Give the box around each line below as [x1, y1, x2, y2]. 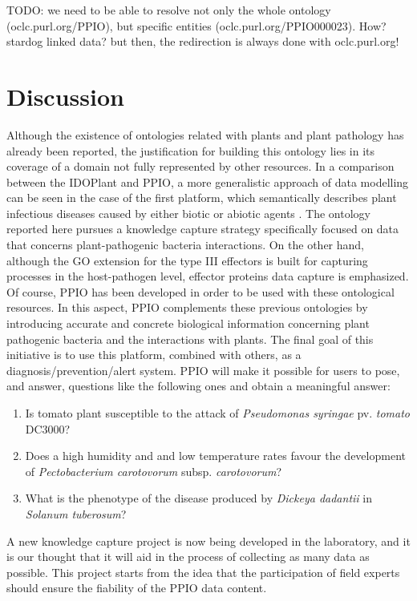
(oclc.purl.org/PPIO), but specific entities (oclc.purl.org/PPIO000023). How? [6, 17, 387, 34]
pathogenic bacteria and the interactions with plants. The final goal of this [6, 330, 374, 347]
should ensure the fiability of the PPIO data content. [6, 579, 267, 596]
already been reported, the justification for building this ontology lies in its [6, 142, 375, 159]
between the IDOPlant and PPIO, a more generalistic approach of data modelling [6, 173, 409, 190]
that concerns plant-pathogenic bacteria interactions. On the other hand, [6, 236, 365, 253]
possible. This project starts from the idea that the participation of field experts [6, 563, 400, 580]
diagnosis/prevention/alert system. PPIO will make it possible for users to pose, [6, 361, 400, 378]
